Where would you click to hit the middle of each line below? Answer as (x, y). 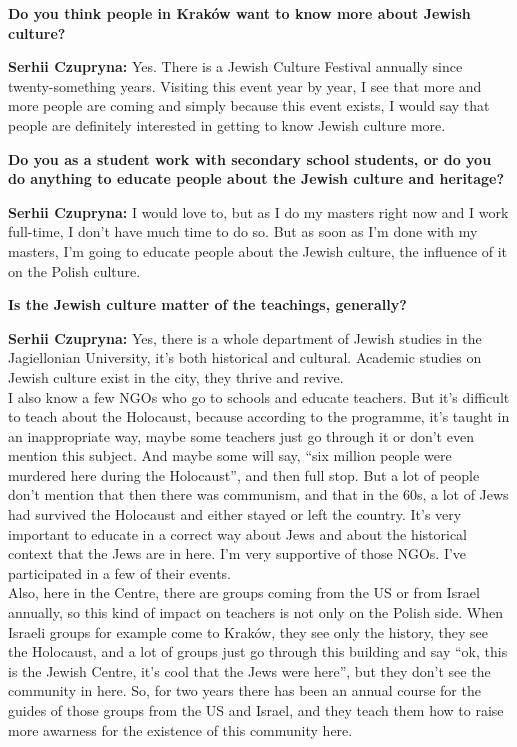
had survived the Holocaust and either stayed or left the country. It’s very (235, 514)
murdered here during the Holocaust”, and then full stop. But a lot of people (244, 474)
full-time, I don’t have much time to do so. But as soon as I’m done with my (243, 231)
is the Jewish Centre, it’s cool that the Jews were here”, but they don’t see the (249, 670)
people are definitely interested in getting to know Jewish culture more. (227, 124)
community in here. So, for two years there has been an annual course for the (244, 690)
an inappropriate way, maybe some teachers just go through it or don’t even (241, 435)
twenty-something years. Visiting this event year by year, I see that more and (245, 85)
